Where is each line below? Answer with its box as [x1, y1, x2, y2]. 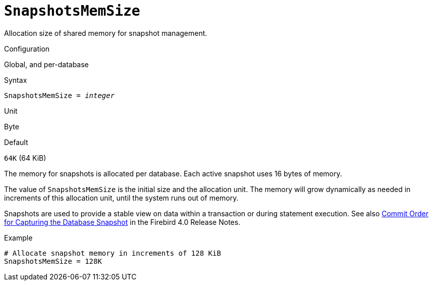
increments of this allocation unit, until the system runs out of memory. [4, 193, 239, 202]
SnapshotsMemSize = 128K [4, 257, 102, 265]
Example [4, 233, 33, 242]
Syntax [4, 75, 27, 84]
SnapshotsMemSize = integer [4, 91, 115, 100]
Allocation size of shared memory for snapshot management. [4, 28, 207, 37]
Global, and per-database [4, 60, 89, 69]
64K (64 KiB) [4, 153, 46, 162]
